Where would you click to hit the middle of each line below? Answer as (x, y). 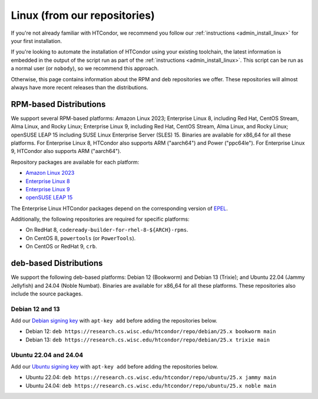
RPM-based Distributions (58, 104)
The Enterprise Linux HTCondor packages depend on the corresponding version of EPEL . (119, 208)
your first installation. (37, 41)
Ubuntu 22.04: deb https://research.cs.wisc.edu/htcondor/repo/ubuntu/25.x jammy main (151, 377)
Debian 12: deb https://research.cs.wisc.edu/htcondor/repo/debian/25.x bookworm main (151, 331)
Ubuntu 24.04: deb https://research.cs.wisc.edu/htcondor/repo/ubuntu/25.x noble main (151, 385)
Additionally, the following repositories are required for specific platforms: (100, 219)
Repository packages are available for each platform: (75, 162)
